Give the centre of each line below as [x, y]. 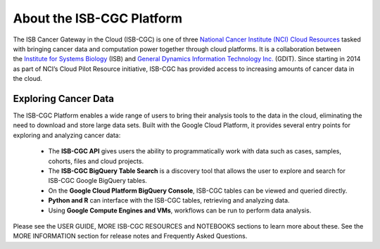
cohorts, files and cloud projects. [96, 161]
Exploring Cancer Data [63, 98]
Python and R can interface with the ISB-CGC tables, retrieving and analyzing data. [169, 200]
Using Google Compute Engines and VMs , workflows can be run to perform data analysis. [180, 210]
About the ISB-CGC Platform [98, 18]
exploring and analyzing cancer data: [67, 135]
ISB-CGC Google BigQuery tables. [98, 181]
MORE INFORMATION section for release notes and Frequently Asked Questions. [130, 236]
